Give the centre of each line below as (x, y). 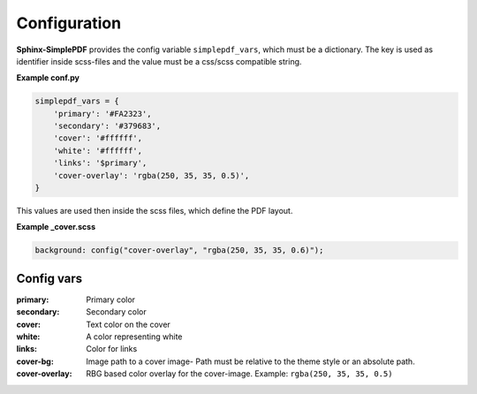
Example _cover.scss (56, 227)
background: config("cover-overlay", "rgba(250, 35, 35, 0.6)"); (179, 250)
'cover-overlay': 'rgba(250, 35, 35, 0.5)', (151, 175)
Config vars (49, 278)
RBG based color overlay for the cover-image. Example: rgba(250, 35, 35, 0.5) (239, 374)
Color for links (112, 349)
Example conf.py (48, 78)
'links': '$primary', (100, 163)
